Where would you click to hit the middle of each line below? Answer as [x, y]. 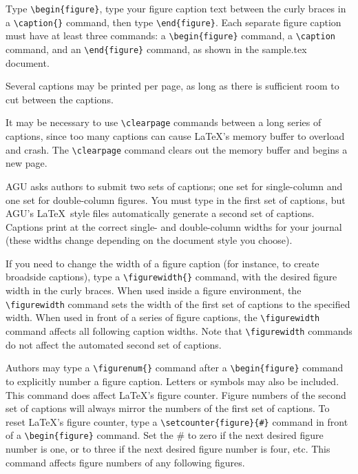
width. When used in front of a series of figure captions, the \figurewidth [163, 317]
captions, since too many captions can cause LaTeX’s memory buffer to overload [175, 136]
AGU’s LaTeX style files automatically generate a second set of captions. [160, 213]
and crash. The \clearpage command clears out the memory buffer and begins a [177, 149]
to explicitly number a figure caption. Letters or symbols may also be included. [172, 381]
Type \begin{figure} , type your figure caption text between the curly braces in [176, 8]
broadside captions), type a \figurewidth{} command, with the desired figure [171, 277]
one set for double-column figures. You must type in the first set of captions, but [176, 199]
